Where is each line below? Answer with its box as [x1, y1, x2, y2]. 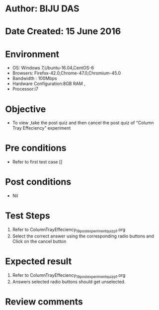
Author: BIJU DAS [5, 3, 79, 14]
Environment [5, 48, 60, 60]
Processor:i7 [12, 86, 39, 92]
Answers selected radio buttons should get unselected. [12, 279, 126, 285]
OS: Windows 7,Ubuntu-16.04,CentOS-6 [12, 65, 94, 71]
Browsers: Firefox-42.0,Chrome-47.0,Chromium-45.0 [12, 70, 121, 76]
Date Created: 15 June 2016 [5, 26, 121, 37]
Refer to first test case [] [12, 159, 63, 165]
